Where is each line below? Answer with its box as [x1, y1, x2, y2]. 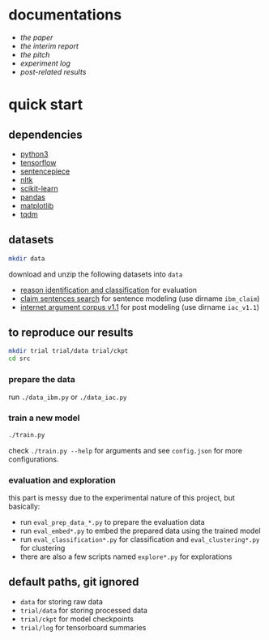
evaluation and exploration [8, 475, 116, 486]
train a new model [8, 412, 80, 423]
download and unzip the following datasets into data [8, 269, 183, 279]
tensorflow [19, 157, 57, 167]
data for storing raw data [19, 596, 104, 606]
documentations [8, 6, 122, 24]
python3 [19, 148, 49, 159]
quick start [8, 96, 83, 114]
